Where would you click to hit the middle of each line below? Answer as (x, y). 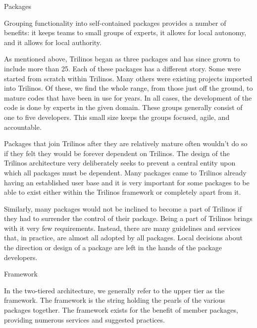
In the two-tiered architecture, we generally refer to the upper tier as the (114, 290)
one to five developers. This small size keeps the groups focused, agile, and (117, 117)
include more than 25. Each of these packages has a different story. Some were (123, 68)
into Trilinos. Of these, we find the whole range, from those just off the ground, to (128, 88)
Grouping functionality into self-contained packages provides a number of (115, 23)
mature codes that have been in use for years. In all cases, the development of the (128, 97)
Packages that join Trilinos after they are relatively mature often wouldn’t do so (126, 143)
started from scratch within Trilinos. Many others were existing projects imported (128, 78)
